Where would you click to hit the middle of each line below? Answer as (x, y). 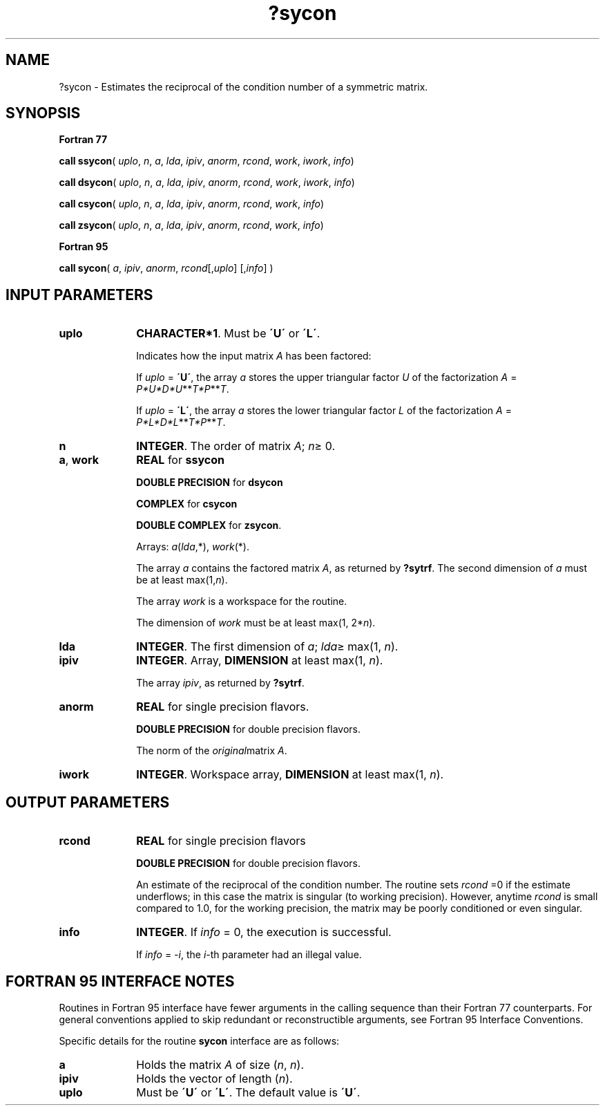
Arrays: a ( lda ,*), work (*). (193, 547)
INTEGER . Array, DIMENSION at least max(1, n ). (260, 661)
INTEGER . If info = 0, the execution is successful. (264, 932)
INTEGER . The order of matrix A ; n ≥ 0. (236, 446)
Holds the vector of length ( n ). (214, 1078)
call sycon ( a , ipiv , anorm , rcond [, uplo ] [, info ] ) (166, 268)
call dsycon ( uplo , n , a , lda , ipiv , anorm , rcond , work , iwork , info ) (207, 183)
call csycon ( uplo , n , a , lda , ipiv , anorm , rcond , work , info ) (192, 204)
